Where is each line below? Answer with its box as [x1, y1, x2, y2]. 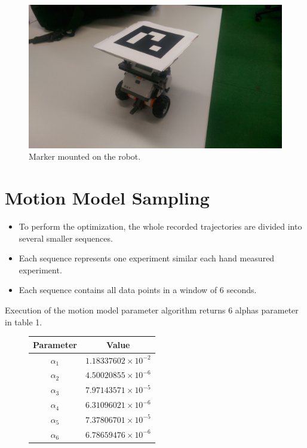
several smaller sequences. [19, 231, 113, 244]
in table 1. [5, 315, 42, 328]
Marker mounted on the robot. [29, 150, 141, 163]
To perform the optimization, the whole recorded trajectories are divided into [19, 220, 302, 233]
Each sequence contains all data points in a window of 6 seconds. [19, 284, 257, 296]
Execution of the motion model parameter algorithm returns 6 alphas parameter [5, 304, 299, 316]
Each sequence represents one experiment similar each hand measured [19, 252, 275, 264]
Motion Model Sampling [5, 185, 210, 210]
